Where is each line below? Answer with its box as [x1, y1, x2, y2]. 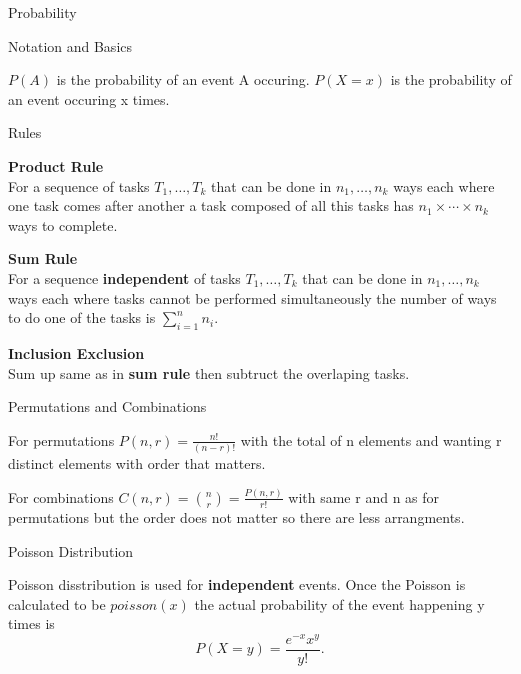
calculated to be [8, 593, 106, 614]
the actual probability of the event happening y [194, 593, 485, 614]
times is [8, 613, 55, 634]
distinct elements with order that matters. [8, 453, 266, 474]
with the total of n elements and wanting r [240, 429, 502, 450]
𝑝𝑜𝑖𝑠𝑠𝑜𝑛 [110, 598, 158, 613]
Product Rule [8, 155, 104, 176]
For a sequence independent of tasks [8, 267, 241, 288]
